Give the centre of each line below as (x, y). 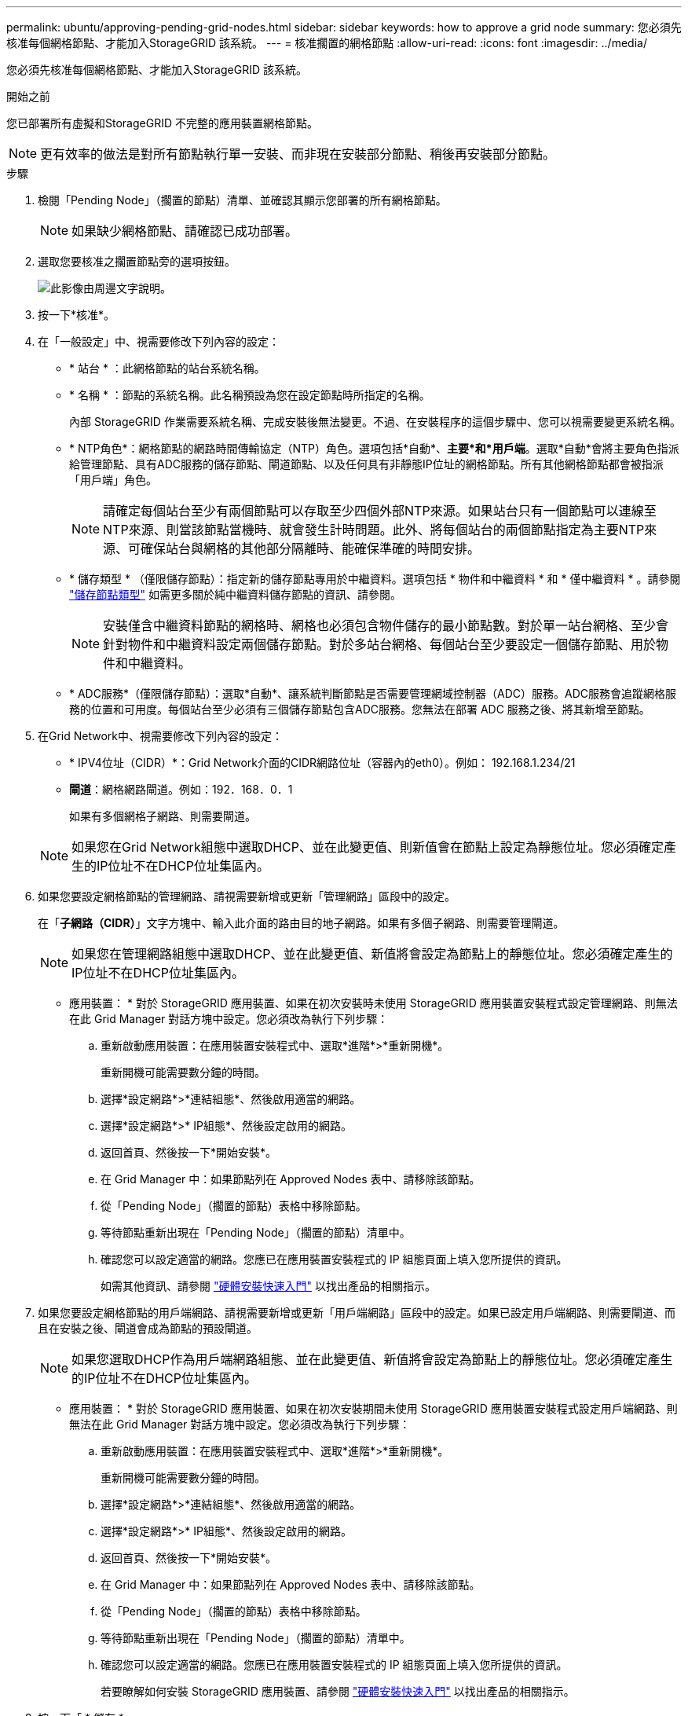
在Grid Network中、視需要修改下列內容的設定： (161, 736)
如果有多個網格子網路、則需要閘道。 (163, 816)
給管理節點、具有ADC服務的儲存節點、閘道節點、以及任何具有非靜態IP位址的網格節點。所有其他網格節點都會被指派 (366, 464)
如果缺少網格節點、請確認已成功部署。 (185, 231)
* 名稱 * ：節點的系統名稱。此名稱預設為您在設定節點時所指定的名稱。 (250, 395)
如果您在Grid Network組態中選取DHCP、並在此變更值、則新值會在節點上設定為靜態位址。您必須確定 (368, 847)
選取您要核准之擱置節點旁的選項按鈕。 (137, 261)
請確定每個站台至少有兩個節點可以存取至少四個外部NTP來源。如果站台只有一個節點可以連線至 (380, 511)
